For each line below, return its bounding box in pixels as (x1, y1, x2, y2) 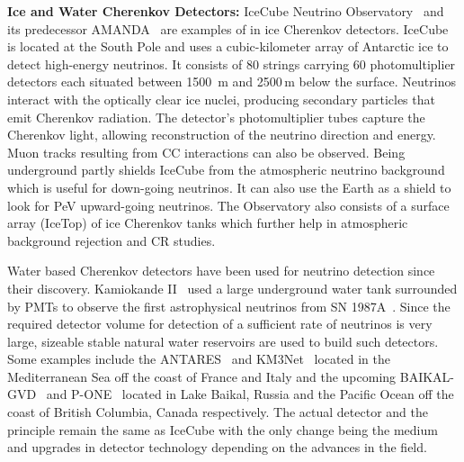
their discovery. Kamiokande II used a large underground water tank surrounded (7, 278, 458, 297)
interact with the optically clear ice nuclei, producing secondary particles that (7, 89, 435, 108)
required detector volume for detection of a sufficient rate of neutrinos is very (7, 314, 433, 333)
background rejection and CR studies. (7, 231, 216, 249)
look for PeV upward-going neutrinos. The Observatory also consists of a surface (7, 195, 450, 214)
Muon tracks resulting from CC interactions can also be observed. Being (7, 142, 406, 161)
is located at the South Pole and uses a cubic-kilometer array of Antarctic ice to (7, 37, 449, 56)
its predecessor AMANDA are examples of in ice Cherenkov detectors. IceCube (7, 19, 449, 38)
